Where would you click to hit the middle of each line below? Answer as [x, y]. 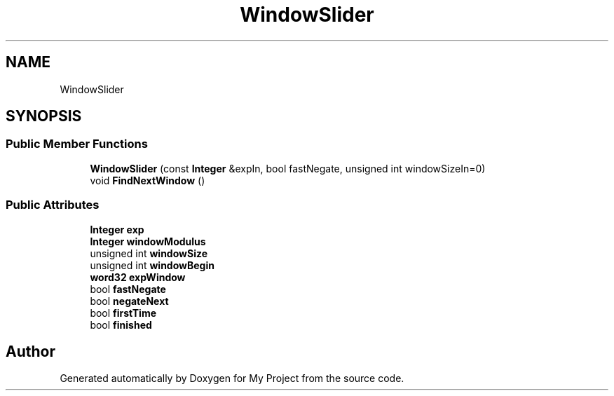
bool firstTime [123, 313]
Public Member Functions [77, 144]
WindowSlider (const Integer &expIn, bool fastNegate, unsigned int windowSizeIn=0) [288, 168]
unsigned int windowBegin [152, 265]
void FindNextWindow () [148, 180]
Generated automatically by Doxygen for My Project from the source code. [232, 378]
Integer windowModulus [148, 241]
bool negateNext [129, 301]
